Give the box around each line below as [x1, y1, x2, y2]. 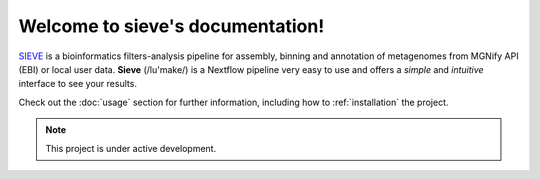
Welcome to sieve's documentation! [18, 15, 325, 37]
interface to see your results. [18, 78, 137, 90]
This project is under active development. [45, 142, 217, 154]
